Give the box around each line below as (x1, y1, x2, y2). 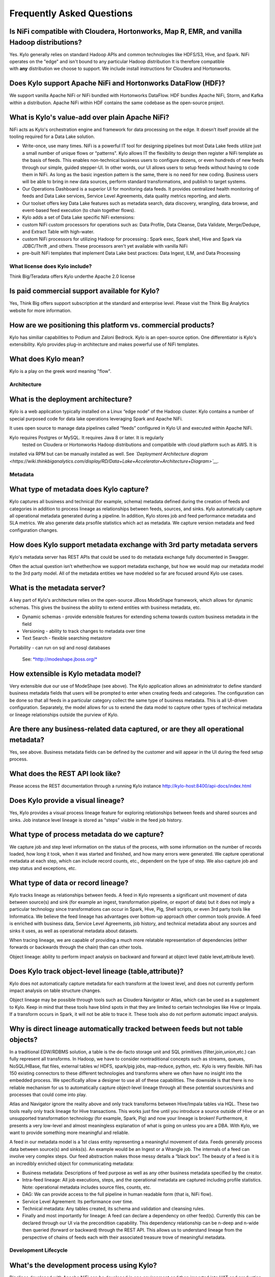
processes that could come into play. (9, 1092, 87, 1098)
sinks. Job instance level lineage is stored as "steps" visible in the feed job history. (9, 817, 183, 823)
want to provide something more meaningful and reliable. (9, 1129, 129, 1136)
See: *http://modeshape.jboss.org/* (22, 656, 98, 663)
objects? (9, 1035, 38, 1044)
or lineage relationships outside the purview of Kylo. (9, 712, 119, 718)
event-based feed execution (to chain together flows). (22, 207, 136, 213)
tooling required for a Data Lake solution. (9, 133, 95, 140)
